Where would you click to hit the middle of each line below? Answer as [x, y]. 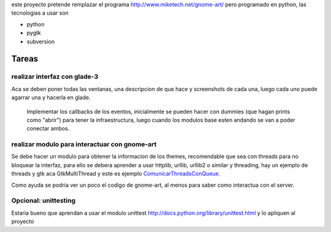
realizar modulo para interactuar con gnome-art [84, 144]
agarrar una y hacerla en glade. [51, 97]
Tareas [25, 59]
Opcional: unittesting [44, 201]
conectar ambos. [48, 129]
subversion [41, 41]
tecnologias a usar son [40, 13]
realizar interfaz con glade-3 [55, 77]
